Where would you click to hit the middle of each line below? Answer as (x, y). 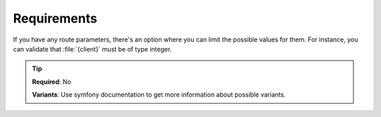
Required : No (52, 82)
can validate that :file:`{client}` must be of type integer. (92, 49)
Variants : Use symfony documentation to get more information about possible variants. (159, 94)
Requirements (55, 18)
